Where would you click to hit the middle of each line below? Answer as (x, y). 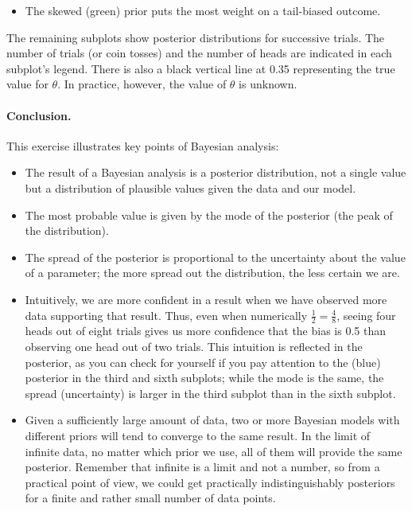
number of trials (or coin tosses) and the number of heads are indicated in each (199, 53)
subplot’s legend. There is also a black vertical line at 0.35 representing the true (201, 68)
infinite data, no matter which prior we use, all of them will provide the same (214, 451)
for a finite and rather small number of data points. (150, 498)
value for (27, 84)
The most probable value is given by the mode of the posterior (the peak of (209, 215)
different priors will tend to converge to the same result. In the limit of (198, 435)
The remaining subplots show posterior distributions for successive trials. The (196, 37)
